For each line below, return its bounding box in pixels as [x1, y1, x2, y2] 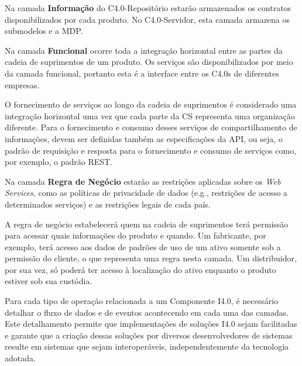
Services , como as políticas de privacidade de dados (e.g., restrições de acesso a [5, 187, 288, 199]
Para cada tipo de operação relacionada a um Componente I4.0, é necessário [5, 295, 279, 307]
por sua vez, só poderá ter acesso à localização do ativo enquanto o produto [5, 263, 276, 275]
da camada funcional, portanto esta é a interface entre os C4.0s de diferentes [5, 67, 279, 79]
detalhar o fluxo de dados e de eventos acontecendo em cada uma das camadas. [5, 306, 289, 318]
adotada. [5, 352, 36, 364]
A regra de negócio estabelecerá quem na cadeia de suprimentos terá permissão [5, 217, 289, 230]
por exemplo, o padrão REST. [5, 156, 113, 168]
